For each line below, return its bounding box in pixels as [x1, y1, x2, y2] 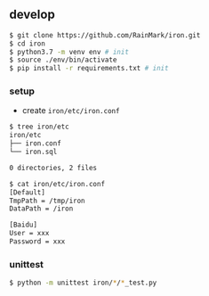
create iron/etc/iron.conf [21, 105, 120, 116]
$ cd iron [9, 39, 46, 48]
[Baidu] [9, 220, 38, 230]
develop [9, 7, 55, 22]
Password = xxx [9, 237, 66, 246]
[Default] [9, 187, 46, 197]
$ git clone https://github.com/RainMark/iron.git [9, 30, 201, 39]
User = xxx [9, 229, 50, 238]
